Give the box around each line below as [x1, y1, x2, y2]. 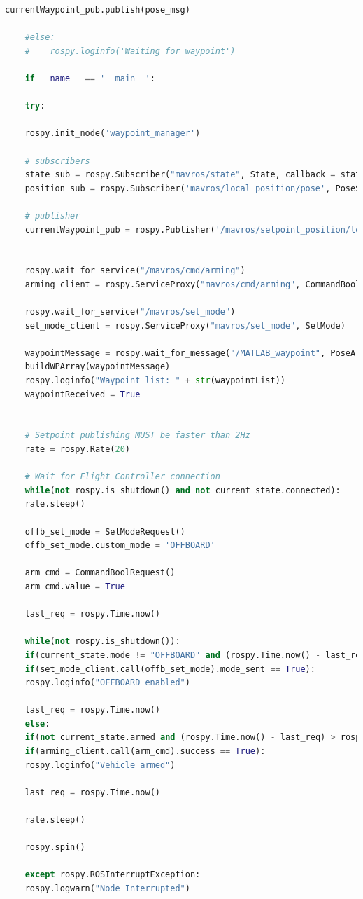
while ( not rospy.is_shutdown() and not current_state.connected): [24, 485, 341, 495]
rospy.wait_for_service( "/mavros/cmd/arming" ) [24, 266, 245, 276]
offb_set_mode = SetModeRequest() [24, 526, 185, 537]
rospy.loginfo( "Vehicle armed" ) [24, 760, 176, 770]
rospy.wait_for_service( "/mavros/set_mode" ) [24, 307, 236, 317]
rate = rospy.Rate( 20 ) [24, 444, 131, 454]
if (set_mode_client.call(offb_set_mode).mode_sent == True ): [24, 664, 315, 674]
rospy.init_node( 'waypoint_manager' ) [24, 128, 201, 139]
